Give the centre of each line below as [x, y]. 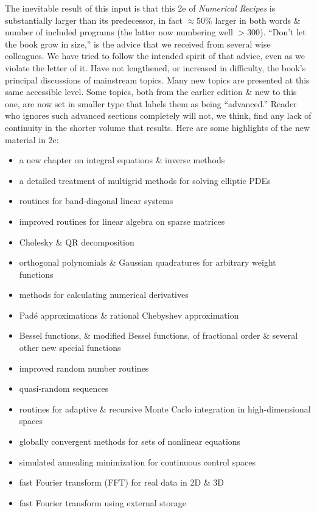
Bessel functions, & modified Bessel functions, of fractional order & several [158, 335]
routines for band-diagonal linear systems [96, 201]
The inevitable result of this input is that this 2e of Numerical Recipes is [140, 8]
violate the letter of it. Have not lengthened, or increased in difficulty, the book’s [155, 67]
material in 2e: [32, 139]
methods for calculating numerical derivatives [104, 295]
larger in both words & [258, 20]
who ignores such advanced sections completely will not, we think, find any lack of [158, 115]
